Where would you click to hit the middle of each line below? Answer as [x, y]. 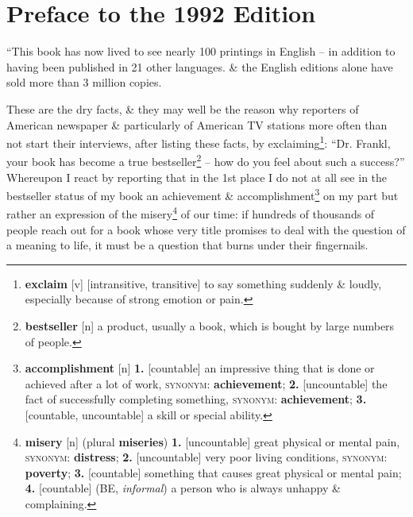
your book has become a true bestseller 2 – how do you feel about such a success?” [206, 160]
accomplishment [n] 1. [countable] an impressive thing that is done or [200, 368]
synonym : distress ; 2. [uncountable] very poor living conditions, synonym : [206, 457]
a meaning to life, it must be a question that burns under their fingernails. [187, 245]
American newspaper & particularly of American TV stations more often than [197, 124]
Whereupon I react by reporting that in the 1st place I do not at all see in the [197, 177]
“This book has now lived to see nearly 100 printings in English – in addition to [201, 51]
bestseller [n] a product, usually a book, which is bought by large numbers [210, 326]
